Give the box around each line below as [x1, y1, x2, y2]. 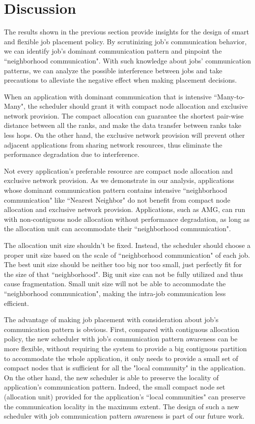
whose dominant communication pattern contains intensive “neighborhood [4, 185, 227, 195]
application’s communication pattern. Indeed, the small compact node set [4, 382, 226, 392]
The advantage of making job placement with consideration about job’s [4, 314, 219, 325]
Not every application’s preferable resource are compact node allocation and [4, 165, 233, 176]
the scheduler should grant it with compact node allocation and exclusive [28, 101, 248, 111]
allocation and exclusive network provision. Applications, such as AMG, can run [4, 204, 246, 214]
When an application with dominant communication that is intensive [4, 91, 212, 101]
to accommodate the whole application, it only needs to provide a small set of [4, 353, 238, 363]
